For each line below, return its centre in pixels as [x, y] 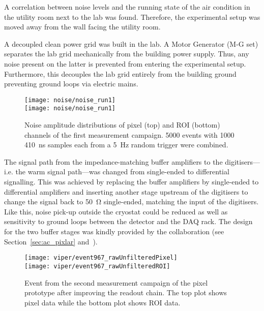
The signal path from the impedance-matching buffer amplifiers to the [113, 161]
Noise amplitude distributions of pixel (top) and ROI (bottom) [122, 125]
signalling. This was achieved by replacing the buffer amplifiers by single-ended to [131, 182]
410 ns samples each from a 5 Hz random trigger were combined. [126, 145]
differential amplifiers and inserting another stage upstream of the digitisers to [126, 191]
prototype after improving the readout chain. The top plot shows [126, 292]
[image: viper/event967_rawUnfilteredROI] [97, 266]
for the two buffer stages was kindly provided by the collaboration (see [114, 231]
